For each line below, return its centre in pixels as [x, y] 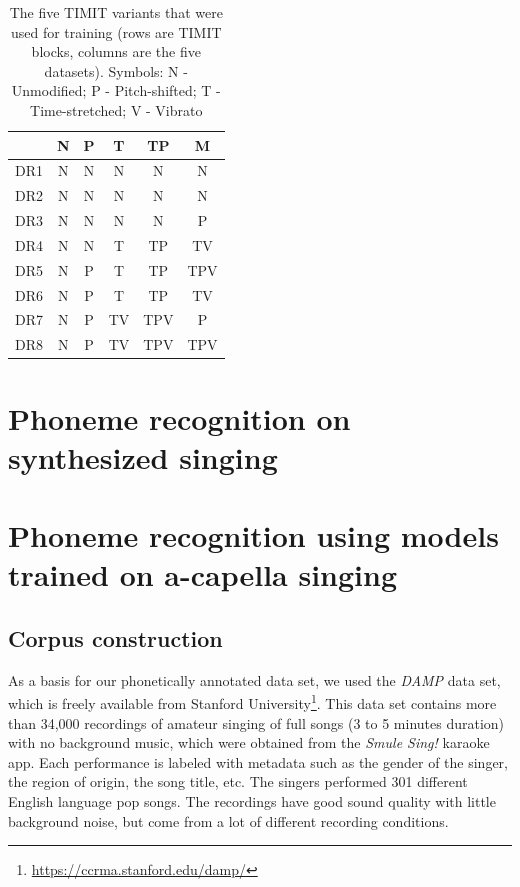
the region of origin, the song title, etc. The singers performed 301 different [238, 781]
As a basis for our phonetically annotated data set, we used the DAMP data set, [254, 679]
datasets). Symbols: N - [116, 70]
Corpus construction [115, 637]
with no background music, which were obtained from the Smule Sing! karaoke [249, 742]
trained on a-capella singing [203, 574]
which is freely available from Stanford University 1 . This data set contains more [252, 701]
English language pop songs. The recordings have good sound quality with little [252, 800]
